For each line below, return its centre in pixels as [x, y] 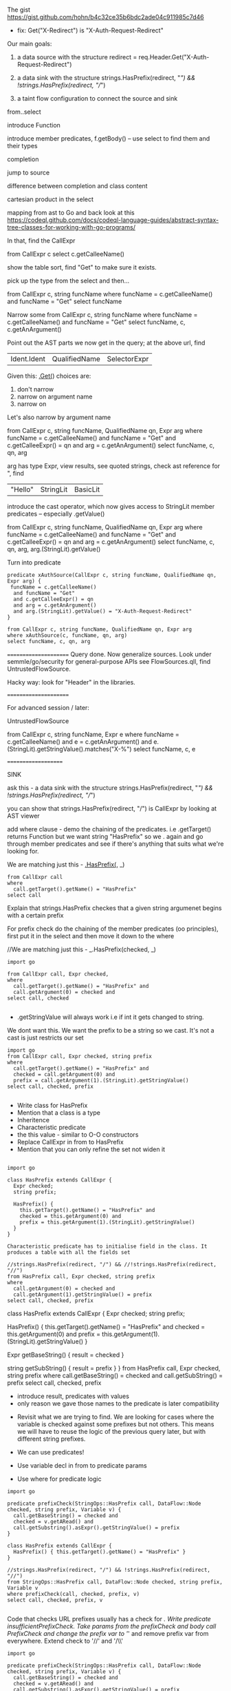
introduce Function [34, 125]
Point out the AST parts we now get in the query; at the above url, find [106, 343]
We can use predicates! [51, 1452]
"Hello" [22, 489]
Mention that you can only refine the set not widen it [91, 1149]
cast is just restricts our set [45, 1038]
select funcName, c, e [164, 749]
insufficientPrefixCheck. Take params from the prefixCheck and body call [112, 1626]
